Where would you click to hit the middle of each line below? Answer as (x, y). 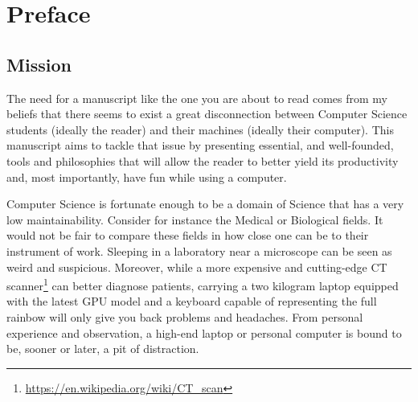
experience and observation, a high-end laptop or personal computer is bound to (204, 332)
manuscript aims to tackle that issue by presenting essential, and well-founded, (200, 145)
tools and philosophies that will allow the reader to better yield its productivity (203, 160)
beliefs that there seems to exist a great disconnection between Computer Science (207, 114)
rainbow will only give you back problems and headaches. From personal (185, 316)
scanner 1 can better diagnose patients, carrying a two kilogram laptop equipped (203, 284)
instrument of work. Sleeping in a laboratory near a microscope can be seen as (199, 250)
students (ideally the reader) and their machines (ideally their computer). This (200, 129)
